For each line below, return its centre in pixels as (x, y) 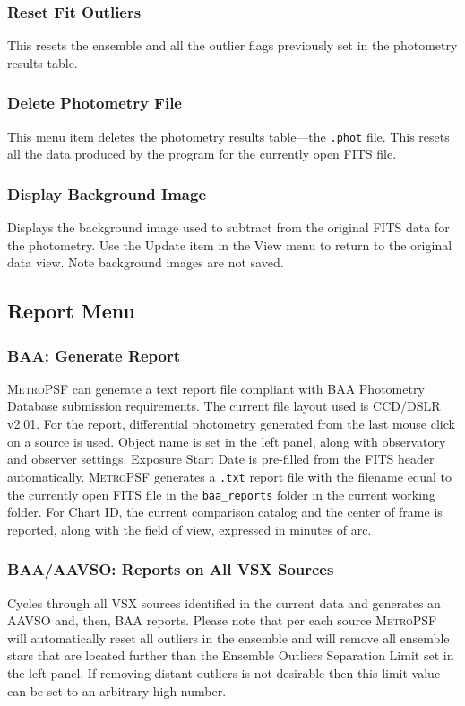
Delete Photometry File (95, 103)
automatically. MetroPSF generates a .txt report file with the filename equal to (230, 476)
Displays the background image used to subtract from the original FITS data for (228, 227)
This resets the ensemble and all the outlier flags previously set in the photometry (232, 45)
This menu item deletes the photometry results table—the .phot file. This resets (228, 136)
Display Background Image (107, 193)
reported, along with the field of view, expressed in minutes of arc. (189, 529)
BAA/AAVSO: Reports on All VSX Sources (171, 569)
